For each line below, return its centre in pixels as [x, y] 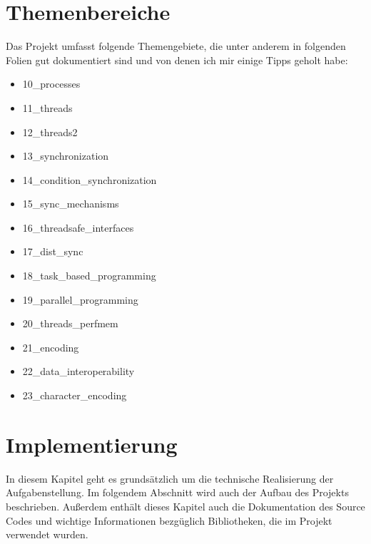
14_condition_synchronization [90, 179]
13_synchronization [66, 156]
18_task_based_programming [89, 276]
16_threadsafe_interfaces [78, 227]
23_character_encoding [75, 395]
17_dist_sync [53, 251]
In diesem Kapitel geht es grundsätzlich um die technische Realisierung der [170, 478]
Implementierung [92, 444]
